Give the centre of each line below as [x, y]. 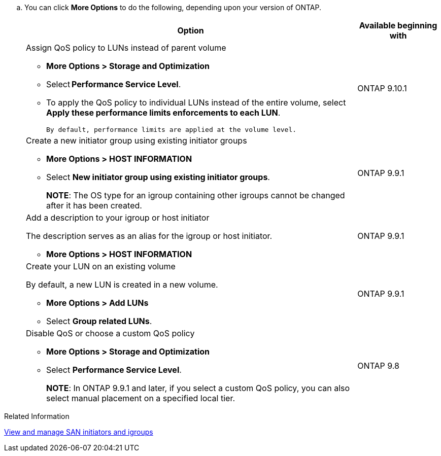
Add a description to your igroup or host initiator [118, 218]
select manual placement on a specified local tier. [141, 398]
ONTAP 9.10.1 [382, 88]
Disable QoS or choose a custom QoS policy [110, 333]
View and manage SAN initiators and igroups [79, 432]
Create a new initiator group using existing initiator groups [137, 141]
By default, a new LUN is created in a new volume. [122, 285]
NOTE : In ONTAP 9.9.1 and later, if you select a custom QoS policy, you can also [198, 388]
